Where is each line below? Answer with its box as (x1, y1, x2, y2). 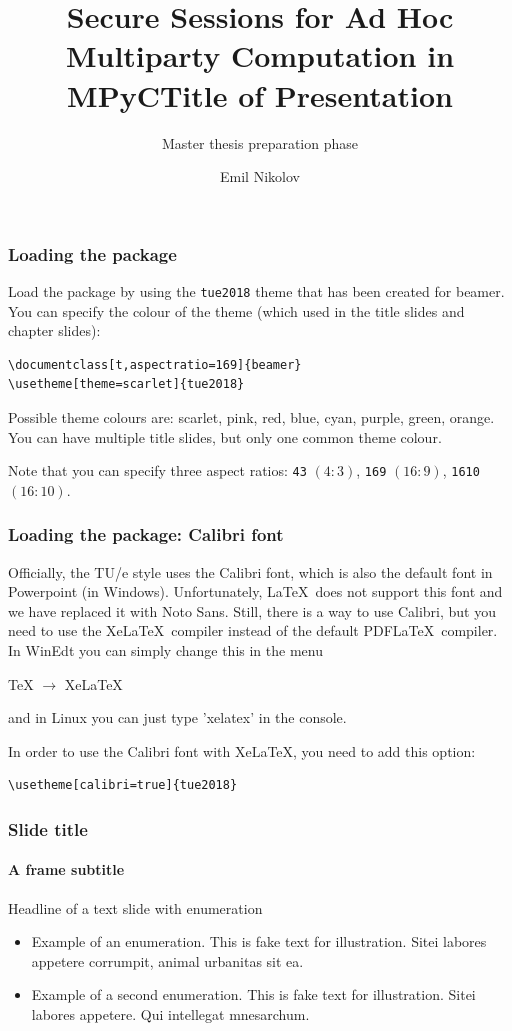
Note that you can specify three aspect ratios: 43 (8, 460, 307, 481)
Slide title (8, 816, 88, 841)
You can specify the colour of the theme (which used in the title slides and (8, 300, 465, 321)
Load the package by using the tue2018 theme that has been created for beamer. (8, 280, 505, 301)
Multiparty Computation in (65, 35, 455, 76)
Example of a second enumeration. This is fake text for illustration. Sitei (31, 984, 476, 1005)
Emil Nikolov (220, 166, 300, 187)
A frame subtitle (8, 859, 125, 880)
